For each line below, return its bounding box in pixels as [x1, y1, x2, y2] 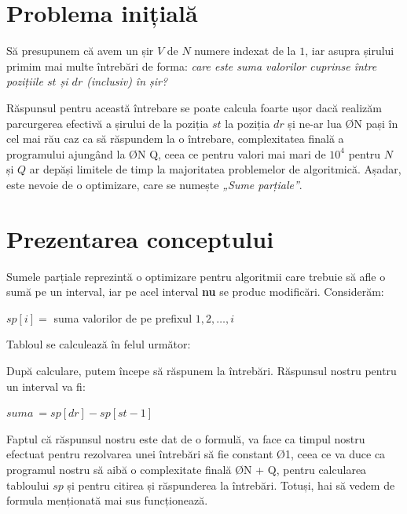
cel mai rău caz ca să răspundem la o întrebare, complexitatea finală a [6, 130, 344, 147]
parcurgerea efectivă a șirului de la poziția [6, 115, 209, 131]
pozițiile [6, 73, 43, 89]
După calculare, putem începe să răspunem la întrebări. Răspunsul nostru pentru [6, 362, 397, 378]
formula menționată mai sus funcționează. [6, 492, 208, 509]
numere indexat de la [194, 42, 296, 59]
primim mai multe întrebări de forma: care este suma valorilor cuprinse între [6, 57, 377, 74]
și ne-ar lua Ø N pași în [288, 115, 398, 131]
